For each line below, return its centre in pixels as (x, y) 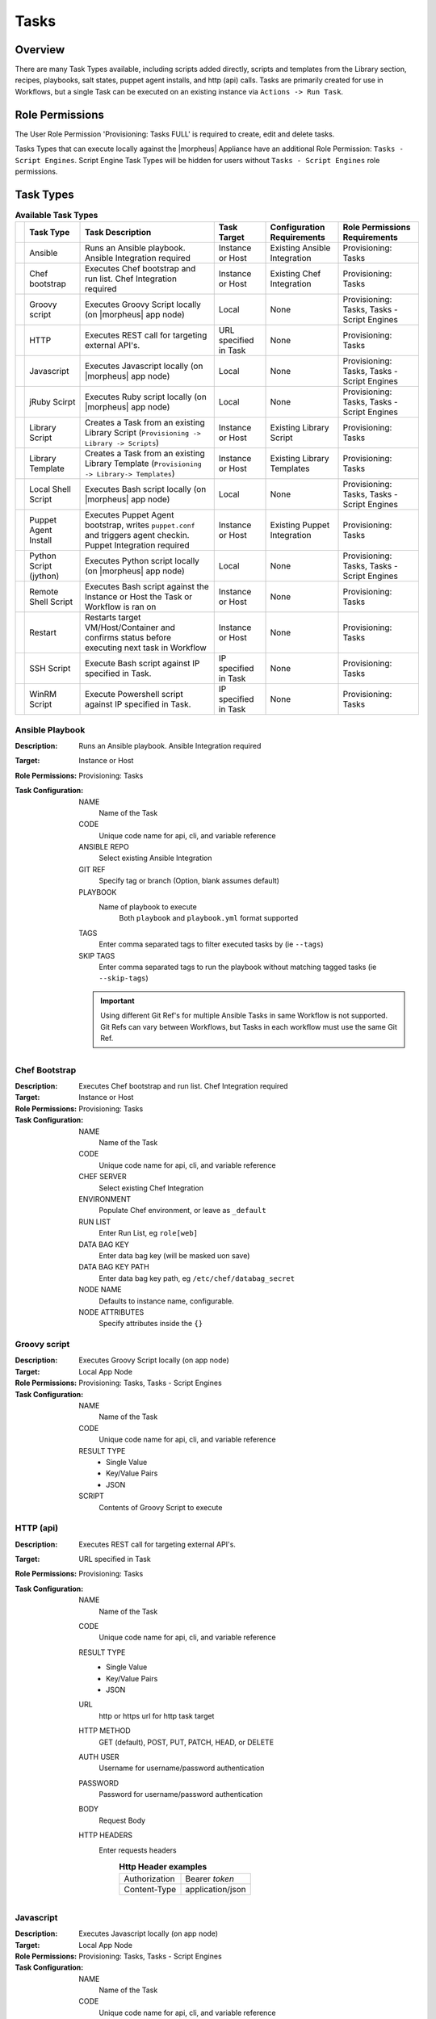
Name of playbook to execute (148, 907)
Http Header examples (163, 1867)
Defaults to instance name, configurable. (166, 1301)
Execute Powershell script (134, 695)
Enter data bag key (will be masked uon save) (174, 1255)
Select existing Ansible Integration (156, 858)
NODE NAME (100, 1290)
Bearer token (210, 1879)
